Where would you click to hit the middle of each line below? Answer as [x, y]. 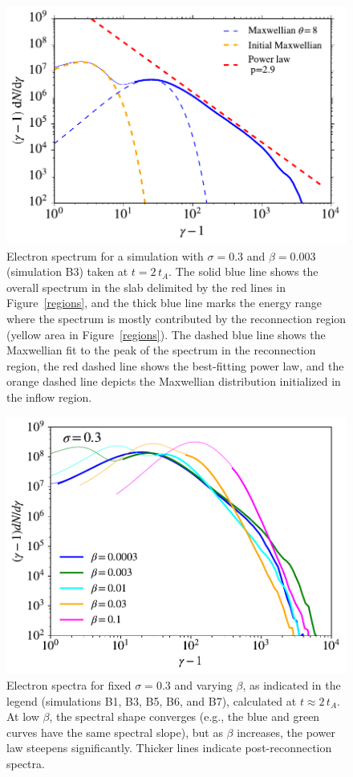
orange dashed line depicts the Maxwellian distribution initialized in [174, 381]
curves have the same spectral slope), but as [115, 732]
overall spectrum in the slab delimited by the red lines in [146, 287]
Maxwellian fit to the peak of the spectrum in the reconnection [161, 350]
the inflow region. [49, 397]
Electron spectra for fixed [69, 685]
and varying [203, 685]
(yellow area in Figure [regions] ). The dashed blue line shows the [166, 334]
